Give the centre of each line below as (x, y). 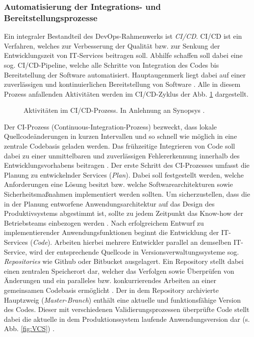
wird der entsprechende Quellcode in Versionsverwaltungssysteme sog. (134, 251)
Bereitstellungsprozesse (51, 17)
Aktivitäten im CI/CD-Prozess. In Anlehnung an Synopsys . (114, 110)
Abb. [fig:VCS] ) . (29, 328)
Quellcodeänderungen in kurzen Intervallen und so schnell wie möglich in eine (121, 136)
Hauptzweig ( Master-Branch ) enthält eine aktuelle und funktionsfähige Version (122, 299)
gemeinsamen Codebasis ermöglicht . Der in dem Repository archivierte (111, 290)
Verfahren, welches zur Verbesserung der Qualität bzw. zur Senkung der (112, 45)
